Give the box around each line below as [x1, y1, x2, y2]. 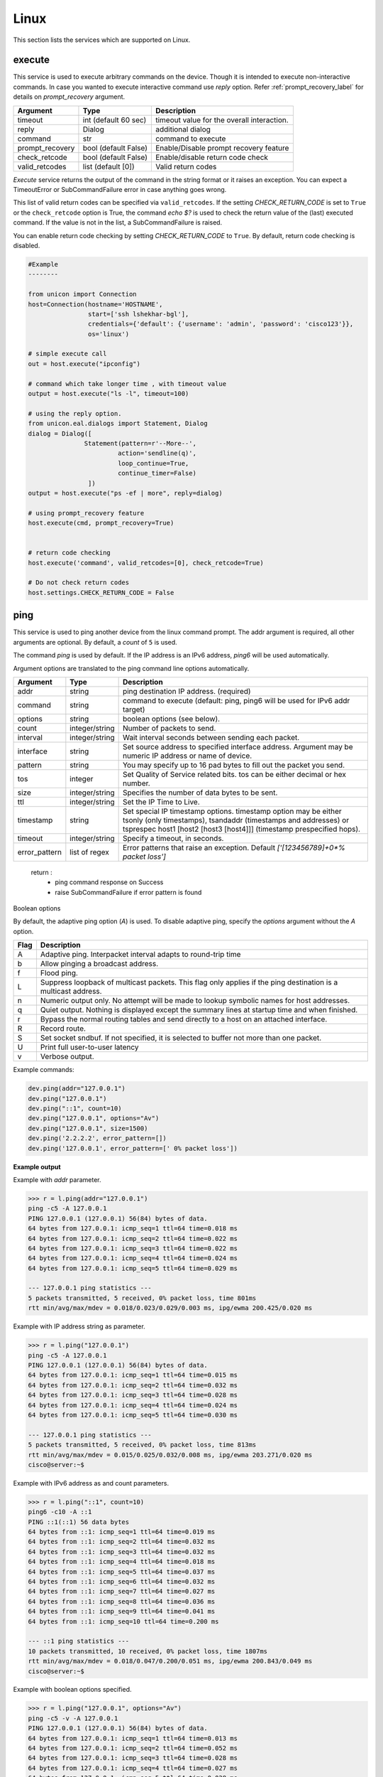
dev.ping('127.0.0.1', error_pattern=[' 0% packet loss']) [28, 1144, 238, 1152]
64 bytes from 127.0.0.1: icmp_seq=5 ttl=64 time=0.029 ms [28, 1264, 238, 1272]
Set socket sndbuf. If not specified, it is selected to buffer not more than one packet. [40, 1033, 322, 1043]
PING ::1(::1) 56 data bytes [28, 1518, 130, 1526]
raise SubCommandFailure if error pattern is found [55, 888, 202, 896]
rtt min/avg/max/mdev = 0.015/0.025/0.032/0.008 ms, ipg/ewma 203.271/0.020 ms [28, 1451, 313, 1459]
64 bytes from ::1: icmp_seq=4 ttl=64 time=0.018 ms [28, 1557, 216, 1566]
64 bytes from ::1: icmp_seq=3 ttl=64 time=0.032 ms [28, 1547, 216, 1556]
